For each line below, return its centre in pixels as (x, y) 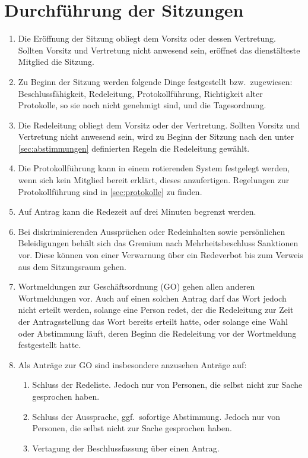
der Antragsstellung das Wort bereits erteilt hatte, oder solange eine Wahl (153, 321)
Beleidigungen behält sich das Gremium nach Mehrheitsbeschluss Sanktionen (158, 243)
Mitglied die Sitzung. (56, 62)
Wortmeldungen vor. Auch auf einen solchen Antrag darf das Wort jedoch (152, 298)
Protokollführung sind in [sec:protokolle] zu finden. (110, 191)
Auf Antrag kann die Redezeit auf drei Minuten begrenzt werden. (137, 211)
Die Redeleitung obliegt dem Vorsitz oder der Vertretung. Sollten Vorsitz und (159, 125)
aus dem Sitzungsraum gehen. (72, 266)
